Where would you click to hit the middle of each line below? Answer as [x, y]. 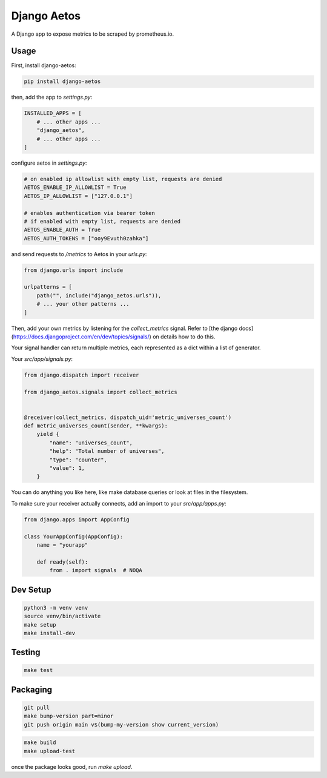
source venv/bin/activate [62, 616]
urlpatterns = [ [48, 287]
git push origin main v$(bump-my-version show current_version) [121, 724]
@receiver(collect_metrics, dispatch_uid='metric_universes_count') [128, 417]
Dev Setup [31, 589]
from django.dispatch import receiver [81, 375]
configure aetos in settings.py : [49, 163]
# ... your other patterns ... [83, 304]
